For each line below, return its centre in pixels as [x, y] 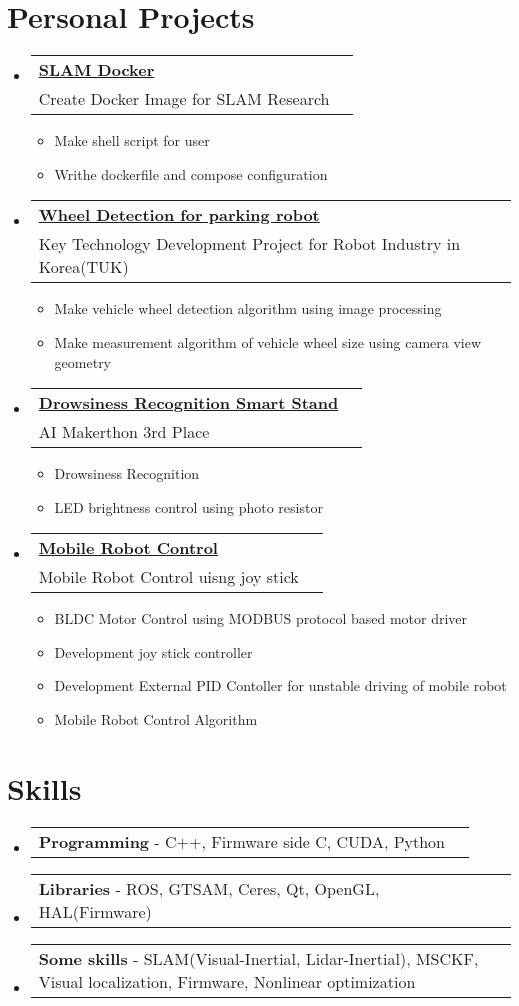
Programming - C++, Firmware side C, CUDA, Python [242, 841]
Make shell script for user [132, 140]
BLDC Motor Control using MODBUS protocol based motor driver [261, 618]
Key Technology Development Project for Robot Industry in [249, 244]
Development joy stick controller [153, 651]
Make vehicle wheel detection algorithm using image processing [248, 308]
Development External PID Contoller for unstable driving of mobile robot [280, 685]
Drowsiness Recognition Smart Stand [188, 403]
